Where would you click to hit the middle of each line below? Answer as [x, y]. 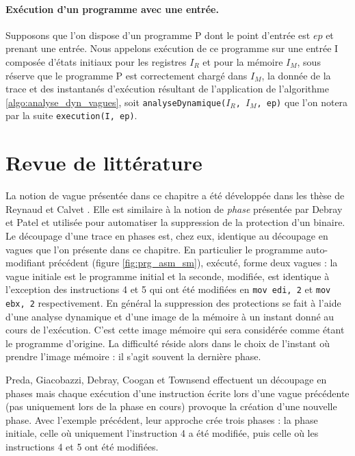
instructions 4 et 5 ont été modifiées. [82, 447]
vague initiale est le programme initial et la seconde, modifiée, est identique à [168, 276]
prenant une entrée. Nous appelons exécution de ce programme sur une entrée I [172, 48]
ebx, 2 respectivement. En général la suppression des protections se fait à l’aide [173, 303]
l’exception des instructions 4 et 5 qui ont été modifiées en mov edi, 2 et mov [168, 289]
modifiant [26, 263]
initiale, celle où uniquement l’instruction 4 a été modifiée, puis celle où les [162, 433]
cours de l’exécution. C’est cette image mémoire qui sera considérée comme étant [175, 330]
